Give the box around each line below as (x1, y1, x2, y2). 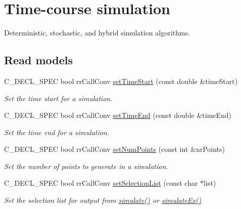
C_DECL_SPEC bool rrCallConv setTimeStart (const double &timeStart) (4, 75, 238, 86)
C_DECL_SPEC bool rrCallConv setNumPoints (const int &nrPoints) (4, 144, 225, 154)
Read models (4, 52, 73, 68)
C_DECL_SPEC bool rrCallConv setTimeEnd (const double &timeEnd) (4, 110, 232, 120)
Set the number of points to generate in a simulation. (4, 160, 168, 171)
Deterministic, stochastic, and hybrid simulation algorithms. (4, 27, 190, 38)
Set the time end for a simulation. (4, 127, 110, 137)
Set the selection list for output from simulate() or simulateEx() (4, 195, 202, 205)
